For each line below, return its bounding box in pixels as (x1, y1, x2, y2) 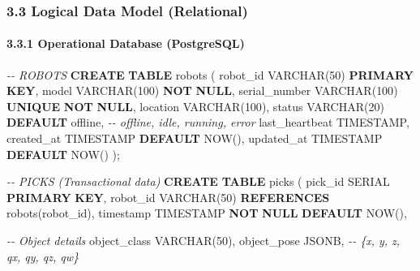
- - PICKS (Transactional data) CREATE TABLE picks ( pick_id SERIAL (6, 173, 390, 190)
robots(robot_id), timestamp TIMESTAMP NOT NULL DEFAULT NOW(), (6, 204, 407, 222)
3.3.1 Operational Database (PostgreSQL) (6, 35, 245, 52)
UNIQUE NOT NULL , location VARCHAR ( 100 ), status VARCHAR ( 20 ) (6, 97, 384, 114)
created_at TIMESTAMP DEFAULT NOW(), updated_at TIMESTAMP (6, 130, 383, 147)
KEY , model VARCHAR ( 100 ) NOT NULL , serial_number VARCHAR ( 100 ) (6, 82, 398, 99)
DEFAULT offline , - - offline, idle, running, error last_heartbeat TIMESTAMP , (6, 114, 409, 131)
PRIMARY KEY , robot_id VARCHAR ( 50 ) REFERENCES (6, 188, 330, 205)
